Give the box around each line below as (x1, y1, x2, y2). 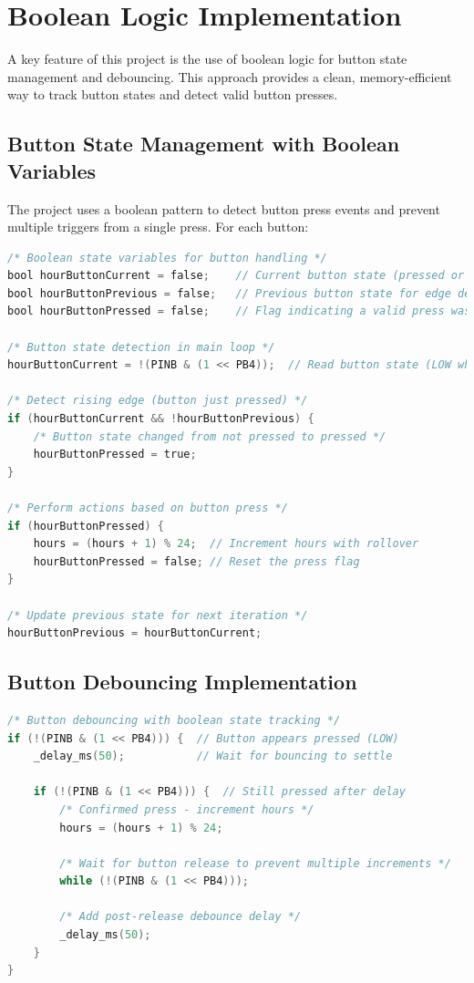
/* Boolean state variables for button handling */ (7, 251, 327, 264)
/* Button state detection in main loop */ (7, 340, 275, 354)
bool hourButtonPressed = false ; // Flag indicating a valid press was (7, 305, 471, 318)
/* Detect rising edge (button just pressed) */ (7, 394, 308, 408)
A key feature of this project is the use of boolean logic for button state (7, 49, 407, 68)
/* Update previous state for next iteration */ (7, 608, 308, 622)
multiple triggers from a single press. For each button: (7, 217, 309, 236)
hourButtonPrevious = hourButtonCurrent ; (7, 626, 263, 640)
